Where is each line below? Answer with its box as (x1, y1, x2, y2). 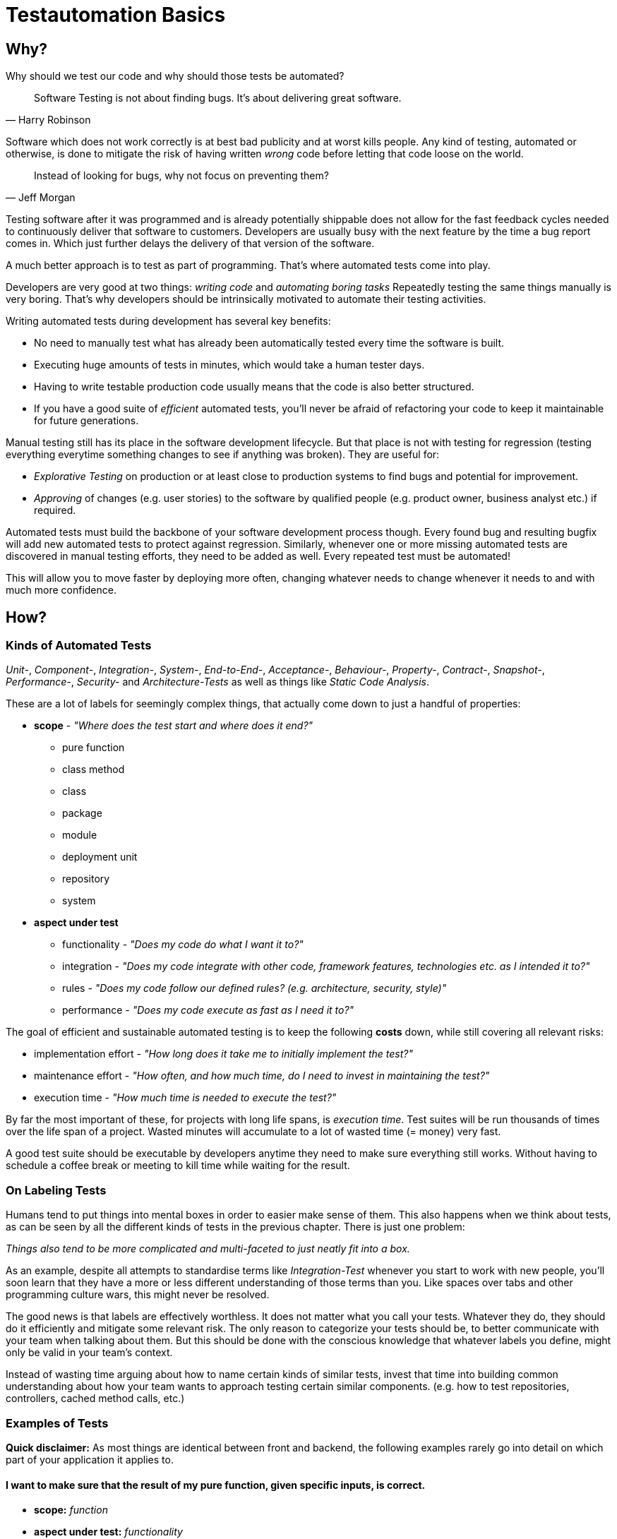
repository (62, 873, 110, 885)
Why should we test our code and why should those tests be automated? (6, 70, 345, 83)
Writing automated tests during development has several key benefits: (6, 315, 331, 328)
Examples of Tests (6, 1415, 109, 1430)
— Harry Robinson (6, 114, 91, 126)
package (62, 807, 102, 820)
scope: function (34, 1504, 108, 1516)
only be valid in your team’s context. (6, 1346, 173, 1359)
